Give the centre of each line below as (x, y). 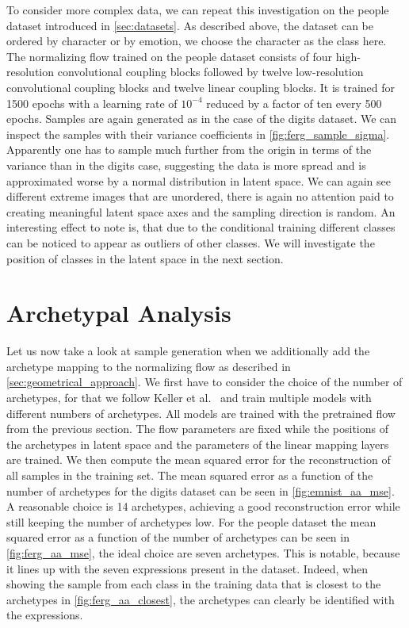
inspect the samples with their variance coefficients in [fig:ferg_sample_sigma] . (198, 134)
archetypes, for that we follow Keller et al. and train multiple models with (189, 397)
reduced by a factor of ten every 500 (294, 103)
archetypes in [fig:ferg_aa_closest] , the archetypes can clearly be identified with (201, 599)
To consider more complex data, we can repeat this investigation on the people (198, 10)
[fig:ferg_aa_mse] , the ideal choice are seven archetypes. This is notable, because (203, 552)
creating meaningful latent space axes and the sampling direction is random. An (201, 211)
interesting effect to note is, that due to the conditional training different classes (201, 227)
